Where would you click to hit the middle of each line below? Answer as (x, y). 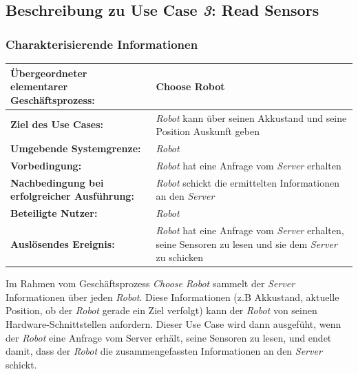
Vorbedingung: (46, 165)
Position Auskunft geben (208, 131)
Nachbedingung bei (57, 182)
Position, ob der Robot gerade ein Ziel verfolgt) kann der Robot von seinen (161, 310)
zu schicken (179, 257)
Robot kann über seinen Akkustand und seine (251, 117)
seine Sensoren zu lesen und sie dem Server (246, 243)
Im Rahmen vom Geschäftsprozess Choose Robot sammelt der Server (150, 283)
